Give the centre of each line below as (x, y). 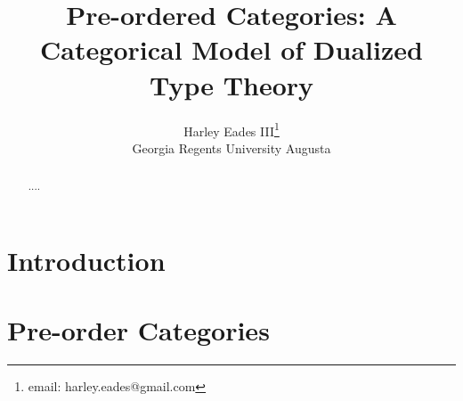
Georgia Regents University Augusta (231, 147)
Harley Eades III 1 (231, 129)
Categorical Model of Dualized (231, 49)
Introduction (86, 260)
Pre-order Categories (138, 330)
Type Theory (231, 84)
